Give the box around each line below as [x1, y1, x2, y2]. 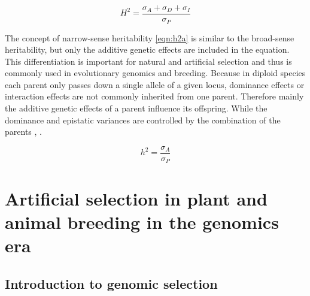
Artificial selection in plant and [5, 186, 268, 210]
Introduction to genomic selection [5, 274, 218, 292]
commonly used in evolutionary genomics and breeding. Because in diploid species [5, 67, 306, 79]
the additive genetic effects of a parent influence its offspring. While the [5, 102, 268, 114]
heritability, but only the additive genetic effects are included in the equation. [5, 43, 290, 56]
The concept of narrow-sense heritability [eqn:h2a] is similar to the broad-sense [5, 31, 294, 44]
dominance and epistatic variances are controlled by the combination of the [5, 113, 281, 126]
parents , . [5, 125, 42, 138]
